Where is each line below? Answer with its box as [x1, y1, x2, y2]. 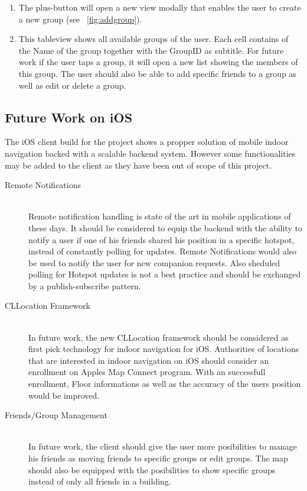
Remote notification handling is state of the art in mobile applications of [28, 210, 291, 222]
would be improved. [28, 389, 100, 401]
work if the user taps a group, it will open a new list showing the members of [18, 56, 298, 68]
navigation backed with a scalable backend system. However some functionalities [5, 147, 296, 159]
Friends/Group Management [5, 409, 107, 421]
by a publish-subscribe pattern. [28, 279, 141, 292]
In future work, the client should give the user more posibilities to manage [28, 440, 297, 453]
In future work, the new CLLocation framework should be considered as [28, 331, 289, 343]
